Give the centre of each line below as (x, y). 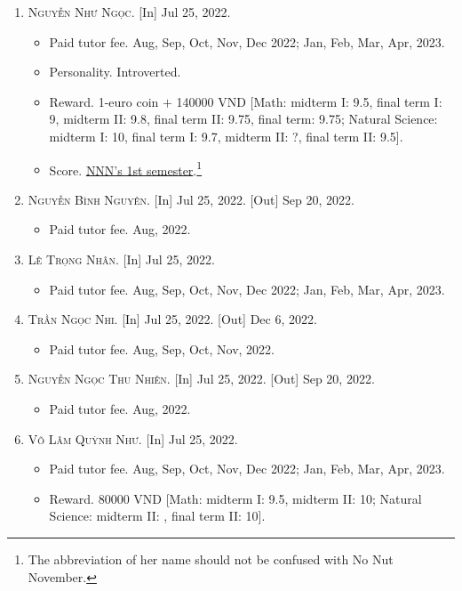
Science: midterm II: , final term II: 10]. (157, 516)
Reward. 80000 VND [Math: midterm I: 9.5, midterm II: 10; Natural (235, 498)
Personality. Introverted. (115, 72)
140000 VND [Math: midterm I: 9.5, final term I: (309, 101)
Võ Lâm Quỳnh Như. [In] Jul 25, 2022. (133, 438)
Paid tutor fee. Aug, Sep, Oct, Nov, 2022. (162, 348)
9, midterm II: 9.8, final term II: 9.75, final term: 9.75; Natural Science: (243, 119)
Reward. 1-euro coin (104, 101)
